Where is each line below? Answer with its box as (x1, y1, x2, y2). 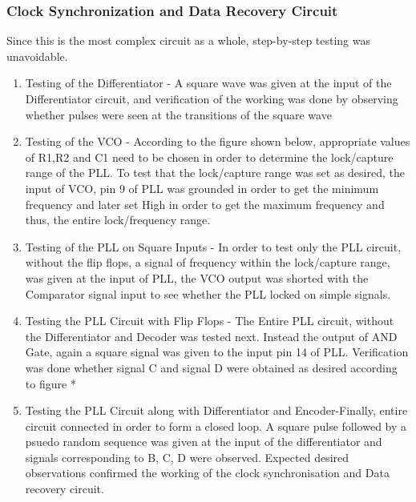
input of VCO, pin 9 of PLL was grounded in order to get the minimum (25, 179, 379, 196)
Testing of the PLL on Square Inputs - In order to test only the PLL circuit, (25, 238, 402, 255)
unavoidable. (6, 47, 68, 64)
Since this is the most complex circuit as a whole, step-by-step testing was (6, 32, 371, 49)
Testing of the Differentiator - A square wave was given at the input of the (25, 74, 392, 91)
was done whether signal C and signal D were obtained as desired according (25, 359, 398, 375)
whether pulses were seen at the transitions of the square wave (25, 106, 332, 122)
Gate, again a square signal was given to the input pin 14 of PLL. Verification (25, 343, 409, 360)
